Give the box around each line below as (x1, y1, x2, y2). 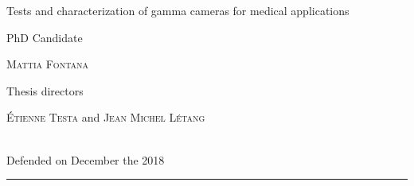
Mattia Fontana (6, 56, 89, 72)
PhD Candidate (6, 29, 83, 45)
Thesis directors (6, 82, 84, 99)
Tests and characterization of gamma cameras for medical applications (6, 2, 350, 18)
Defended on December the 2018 (6, 151, 165, 168)
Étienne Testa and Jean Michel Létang (6, 109, 205, 126)
